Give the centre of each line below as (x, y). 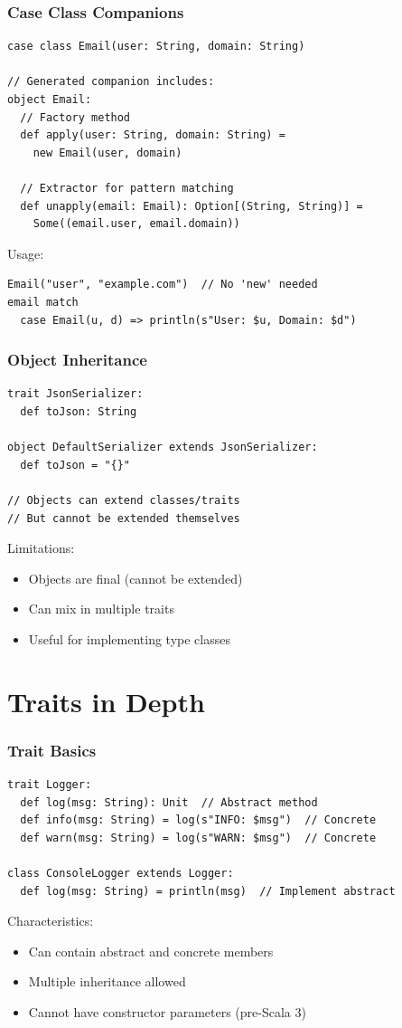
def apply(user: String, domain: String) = (153, 135)
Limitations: (41, 548)
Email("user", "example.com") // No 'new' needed (163, 285)
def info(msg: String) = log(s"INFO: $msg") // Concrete (198, 820)
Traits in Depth (106, 701)
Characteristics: (51, 921)
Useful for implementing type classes (129, 638)
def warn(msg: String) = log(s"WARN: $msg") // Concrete (198, 838)
